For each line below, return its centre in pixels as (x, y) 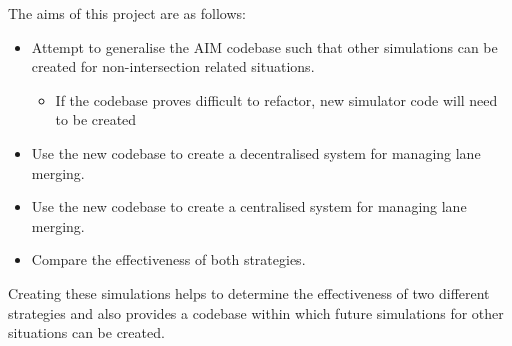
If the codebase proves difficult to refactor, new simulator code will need (276, 99)
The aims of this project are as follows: (127, 13)
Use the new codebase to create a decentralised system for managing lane (256, 152)
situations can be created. (86, 332)
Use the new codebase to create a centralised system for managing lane (249, 206)
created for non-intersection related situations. (173, 66)
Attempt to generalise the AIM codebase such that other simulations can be (264, 46)
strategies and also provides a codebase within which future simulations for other (256, 312)
